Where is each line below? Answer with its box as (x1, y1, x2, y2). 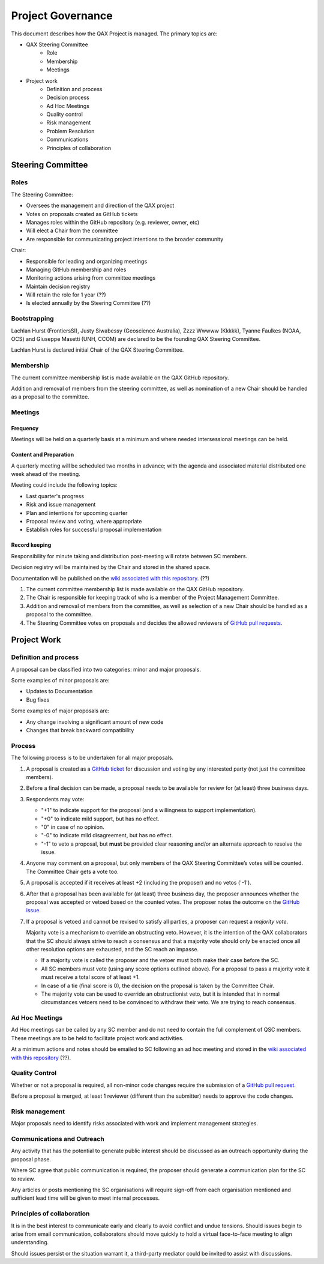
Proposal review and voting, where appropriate (26, 518, 142, 525)
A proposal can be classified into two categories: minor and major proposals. (11, 666, 201, 673)
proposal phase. (11, 1155, 51, 1163)
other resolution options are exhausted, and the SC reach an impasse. (26, 945, 199, 953)
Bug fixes (26, 696, 50, 703)
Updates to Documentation (26, 688, 93, 695)
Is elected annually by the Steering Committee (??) (26, 299, 151, 307)
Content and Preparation (11, 451, 74, 459)
